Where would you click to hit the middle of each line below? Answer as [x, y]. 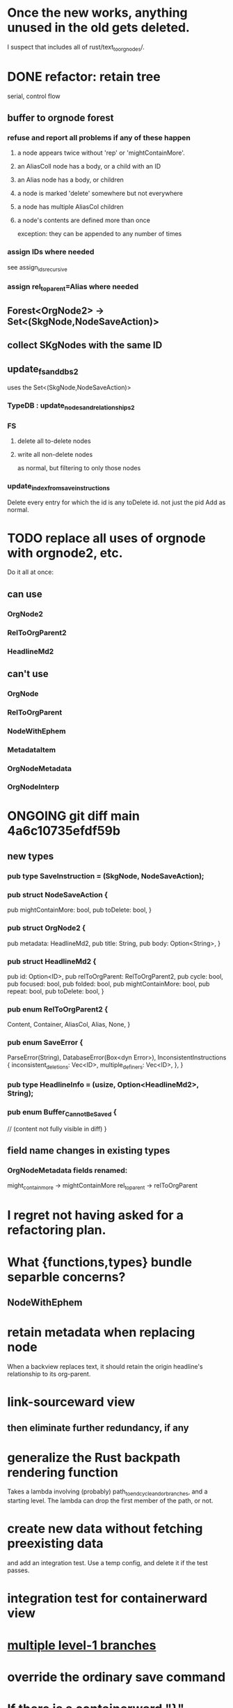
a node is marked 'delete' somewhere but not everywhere [100, 194]
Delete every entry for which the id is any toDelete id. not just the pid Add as [116, 502]
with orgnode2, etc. [65, 553]
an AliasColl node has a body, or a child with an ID [89, 166]
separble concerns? [66, 1277]
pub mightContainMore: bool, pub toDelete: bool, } [79, 910]
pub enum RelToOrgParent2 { [58, 1009]
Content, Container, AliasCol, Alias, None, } [69, 1025]
